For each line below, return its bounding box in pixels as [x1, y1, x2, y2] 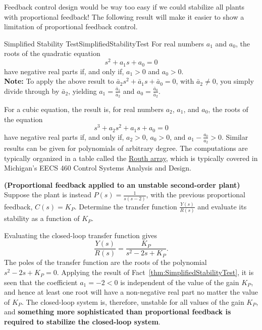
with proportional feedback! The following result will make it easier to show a [4, 11, 244, 22]
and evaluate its [197, 201, 247, 211]
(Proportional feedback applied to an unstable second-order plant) [4, 179, 240, 190]
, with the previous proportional [146, 189, 245, 200]
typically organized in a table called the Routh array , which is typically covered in [4, 152, 258, 163]
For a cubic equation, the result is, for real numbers [4, 103, 164, 114]
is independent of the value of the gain [120, 277, 239, 287]
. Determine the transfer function [74, 201, 177, 211]
